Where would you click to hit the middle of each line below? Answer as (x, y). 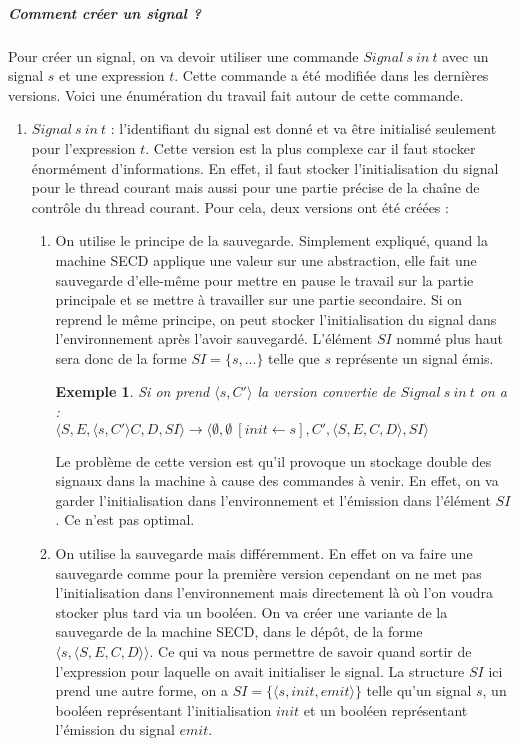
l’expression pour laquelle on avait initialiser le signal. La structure (260, 670)
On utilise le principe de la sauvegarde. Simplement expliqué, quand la (271, 240)
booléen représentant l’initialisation (163, 709)
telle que (294, 357)
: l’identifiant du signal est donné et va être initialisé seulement (303, 128)
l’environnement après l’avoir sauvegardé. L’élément (214, 338)
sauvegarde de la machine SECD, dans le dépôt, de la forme (239, 631)
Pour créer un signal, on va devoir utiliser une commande (183, 55)
